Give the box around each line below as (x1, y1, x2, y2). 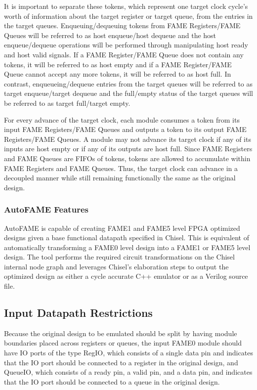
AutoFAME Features (4, 203, 88, 216)
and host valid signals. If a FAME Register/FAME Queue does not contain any (4, 49, 244, 59)
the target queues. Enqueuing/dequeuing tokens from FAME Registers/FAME (4, 20, 241, 31)
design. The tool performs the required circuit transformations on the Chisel (4, 252, 235, 262)
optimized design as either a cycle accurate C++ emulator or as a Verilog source (4, 271, 248, 281)
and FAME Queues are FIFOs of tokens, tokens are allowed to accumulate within (4, 153, 251, 163)
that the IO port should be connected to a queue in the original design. (4, 376, 220, 387)
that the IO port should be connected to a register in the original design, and (4, 357, 238, 367)
